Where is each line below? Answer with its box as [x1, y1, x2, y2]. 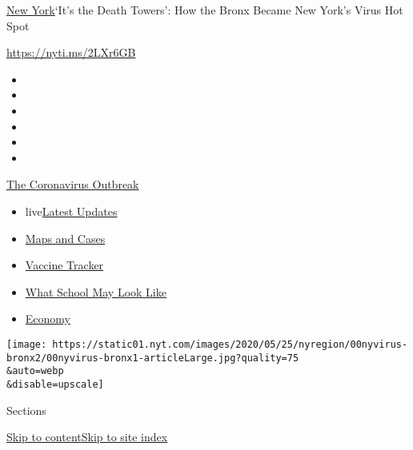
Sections [6, 401, 46, 418]
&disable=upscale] [6, 378, 104, 390]
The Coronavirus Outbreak [6, 176, 139, 193]
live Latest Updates [25, 202, 118, 219]
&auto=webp [6, 365, 64, 377]
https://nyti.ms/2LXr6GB [6, 44, 136, 61]
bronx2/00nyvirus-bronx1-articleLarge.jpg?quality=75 [6, 352, 299, 364]
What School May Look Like [25, 283, 166, 300]
